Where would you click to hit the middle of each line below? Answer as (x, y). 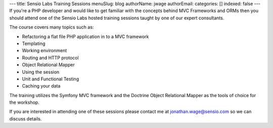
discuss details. (26, 118)
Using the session (41, 72)
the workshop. (25, 102)
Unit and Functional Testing (51, 79)
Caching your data (41, 86)
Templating (34, 44)
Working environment (44, 51)
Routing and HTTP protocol (50, 58)
